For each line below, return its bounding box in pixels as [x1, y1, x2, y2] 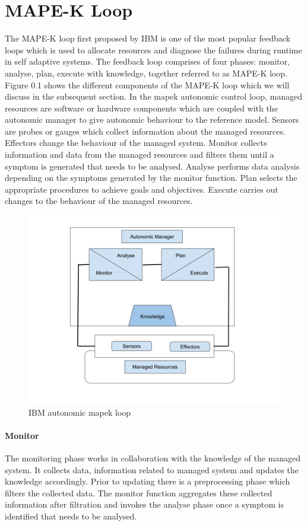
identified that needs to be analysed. [5, 509, 137, 522]
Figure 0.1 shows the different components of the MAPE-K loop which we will [5, 78, 290, 91]
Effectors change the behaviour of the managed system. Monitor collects [5, 136, 267, 149]
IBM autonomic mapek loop [29, 406, 131, 418]
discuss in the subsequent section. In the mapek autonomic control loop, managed [5, 90, 302, 103]
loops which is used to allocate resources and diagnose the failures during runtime [5, 43, 302, 56]
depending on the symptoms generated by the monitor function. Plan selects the [5, 171, 297, 184]
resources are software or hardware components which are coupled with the [5, 101, 278, 114]
